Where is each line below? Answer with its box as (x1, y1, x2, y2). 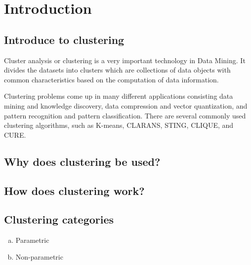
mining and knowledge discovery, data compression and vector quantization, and (4, 100, 248, 111)
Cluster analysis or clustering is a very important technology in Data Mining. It (4, 55, 246, 65)
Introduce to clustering (4, 32, 125, 47)
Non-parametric (15, 251, 63, 262)
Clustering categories (4, 212, 114, 227)
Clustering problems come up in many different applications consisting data (4, 91, 233, 101)
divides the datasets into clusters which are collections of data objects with (4, 65, 231, 75)
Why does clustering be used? (4, 153, 161, 169)
